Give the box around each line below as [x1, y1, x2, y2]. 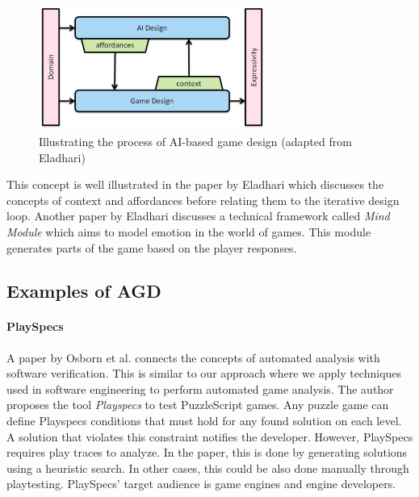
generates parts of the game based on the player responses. [6, 239, 297, 256]
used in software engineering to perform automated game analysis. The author [6, 380, 394, 397]
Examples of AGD [6, 278, 161, 303]
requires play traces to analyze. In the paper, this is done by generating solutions [6, 444, 408, 461]
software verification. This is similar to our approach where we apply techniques [6, 365, 402, 382]
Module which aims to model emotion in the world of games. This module [6, 223, 371, 240]
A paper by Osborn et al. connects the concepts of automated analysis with [6, 349, 380, 365]
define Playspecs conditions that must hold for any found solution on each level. [6, 412, 402, 429]
